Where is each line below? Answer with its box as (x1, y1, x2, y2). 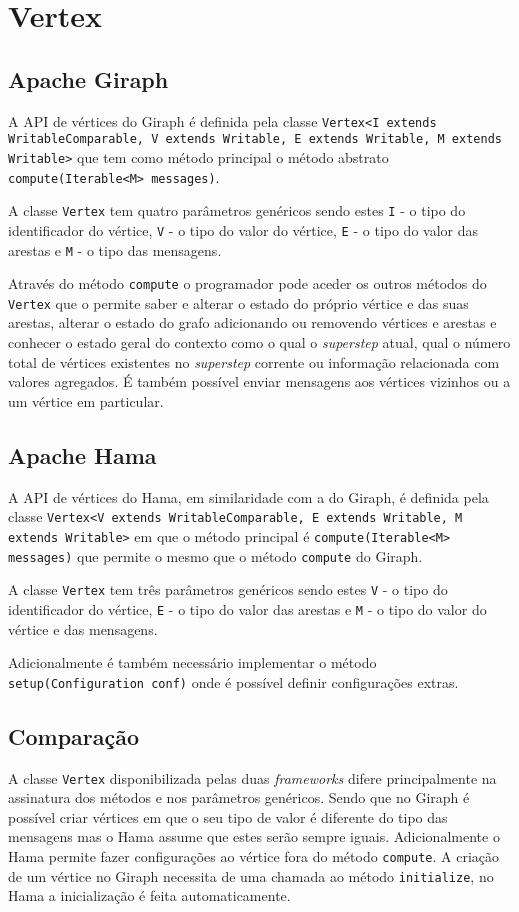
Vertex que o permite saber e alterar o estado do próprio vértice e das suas (8, 292, 469, 313)
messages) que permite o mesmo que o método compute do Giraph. (8, 545, 423, 566)
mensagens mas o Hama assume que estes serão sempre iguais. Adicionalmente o (8, 826, 500, 847)
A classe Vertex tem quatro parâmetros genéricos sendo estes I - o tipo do (8, 200, 466, 221)
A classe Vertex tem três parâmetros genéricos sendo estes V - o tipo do (8, 579, 448, 600)
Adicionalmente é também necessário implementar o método (8, 652, 377, 673)
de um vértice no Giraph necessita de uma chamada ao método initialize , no (8, 865, 494, 886)
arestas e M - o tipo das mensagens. (8, 239, 222, 260)
